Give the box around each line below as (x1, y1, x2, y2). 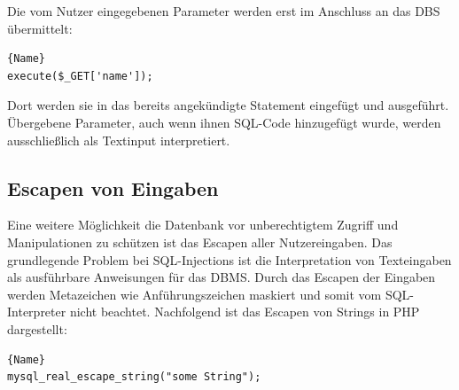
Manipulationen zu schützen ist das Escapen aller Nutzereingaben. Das (7, 232, 393, 251)
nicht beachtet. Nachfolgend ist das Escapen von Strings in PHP (69, 302, 420, 321)
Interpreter (7, 302, 66, 321)
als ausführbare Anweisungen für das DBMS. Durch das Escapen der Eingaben (7, 268, 436, 286)
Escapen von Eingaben (7, 174, 219, 201)
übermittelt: (7, 19, 73, 37)
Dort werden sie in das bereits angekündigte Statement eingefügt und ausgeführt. (7, 96, 449, 114)
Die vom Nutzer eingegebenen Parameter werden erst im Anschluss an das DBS (7, 2, 440, 19)
